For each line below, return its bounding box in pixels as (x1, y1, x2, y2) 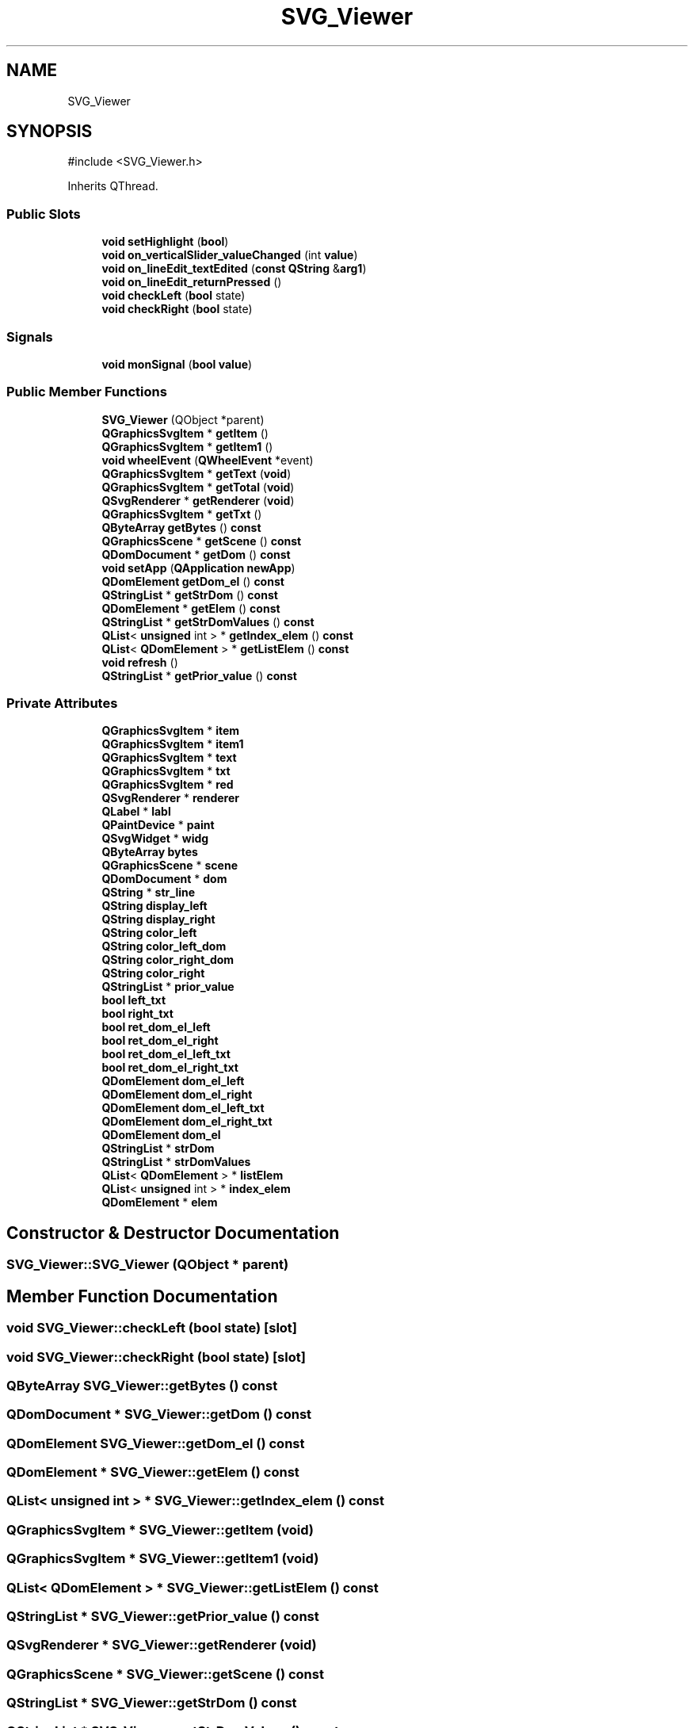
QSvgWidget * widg (101, 832, 209, 846)
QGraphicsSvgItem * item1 (101, 737, 244, 751)
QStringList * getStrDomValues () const (101, 614, 315, 629)
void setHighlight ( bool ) (101, 235, 229, 249)
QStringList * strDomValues (101, 1155, 251, 1169)
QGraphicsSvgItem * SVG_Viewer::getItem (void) (6, 1521, 314, 1538)
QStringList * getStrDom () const (101, 587, 278, 602)
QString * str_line (101, 885, 196, 900)
